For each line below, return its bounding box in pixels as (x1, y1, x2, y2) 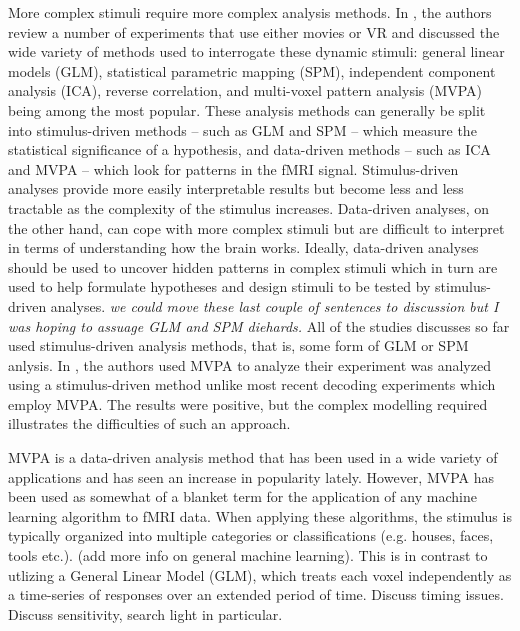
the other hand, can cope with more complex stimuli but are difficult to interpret (8, 217, 505, 238)
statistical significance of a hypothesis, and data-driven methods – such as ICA (8, 139, 491, 160)
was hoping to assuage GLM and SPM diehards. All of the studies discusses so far (8, 315, 510, 336)
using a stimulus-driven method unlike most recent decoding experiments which (8, 374, 496, 395)
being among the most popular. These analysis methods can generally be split (8, 99, 486, 120)
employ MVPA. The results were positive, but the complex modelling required (8, 393, 488, 414)
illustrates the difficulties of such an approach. (8, 413, 291, 434)
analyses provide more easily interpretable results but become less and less (8, 178, 464, 199)
